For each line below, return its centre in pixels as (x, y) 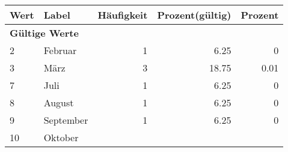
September (66, 120)
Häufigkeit (123, 15)
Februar (60, 50)
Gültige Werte (44, 33)
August (59, 102)
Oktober (61, 137)
